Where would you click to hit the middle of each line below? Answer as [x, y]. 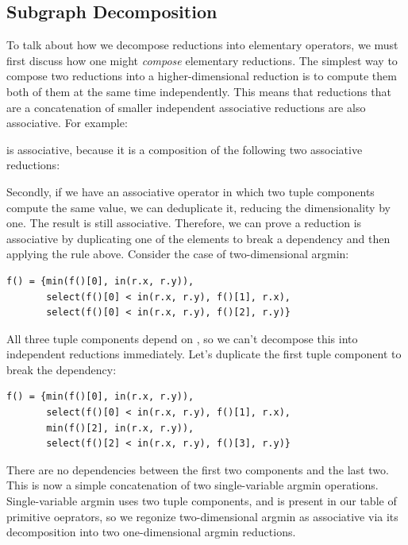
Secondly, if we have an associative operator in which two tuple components [191, 191]
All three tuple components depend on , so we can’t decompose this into [182, 338]
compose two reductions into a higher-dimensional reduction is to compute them [202, 76]
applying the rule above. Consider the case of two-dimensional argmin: [178, 254]
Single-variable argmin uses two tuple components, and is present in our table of [202, 501]
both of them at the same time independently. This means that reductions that [199, 91]
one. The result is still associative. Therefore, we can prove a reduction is [184, 223]
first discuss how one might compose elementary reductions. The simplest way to [202, 60]
